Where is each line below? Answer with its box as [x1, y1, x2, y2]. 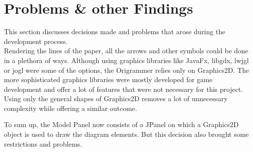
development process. [4, 36, 68, 46]
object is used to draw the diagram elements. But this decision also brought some [4, 129, 249, 139]
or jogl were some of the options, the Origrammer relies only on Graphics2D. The [4, 65, 250, 75]
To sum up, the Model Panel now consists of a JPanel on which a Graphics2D [4, 119, 239, 130]
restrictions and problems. [4, 138, 83, 149]
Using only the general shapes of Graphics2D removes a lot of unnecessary [4, 93, 228, 104]
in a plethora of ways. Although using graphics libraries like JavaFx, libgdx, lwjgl [4, 55, 249, 65]
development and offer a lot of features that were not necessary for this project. [4, 84, 243, 94]
